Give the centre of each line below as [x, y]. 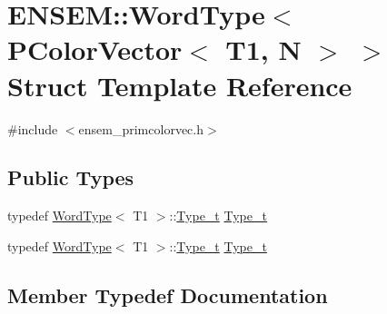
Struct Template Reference [180, 85]
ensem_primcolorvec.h [141, 128]
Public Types [71, 177]
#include [33, 128]
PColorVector [95, 49]
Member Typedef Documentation [168, 294]
